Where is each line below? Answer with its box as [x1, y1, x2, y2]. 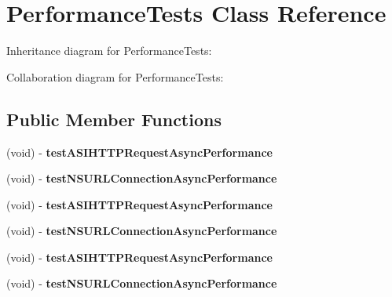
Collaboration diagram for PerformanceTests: [6, 68, 224, 85]
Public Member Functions [6, 107, 222, 131]
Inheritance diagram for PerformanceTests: [6, 42, 212, 59]
